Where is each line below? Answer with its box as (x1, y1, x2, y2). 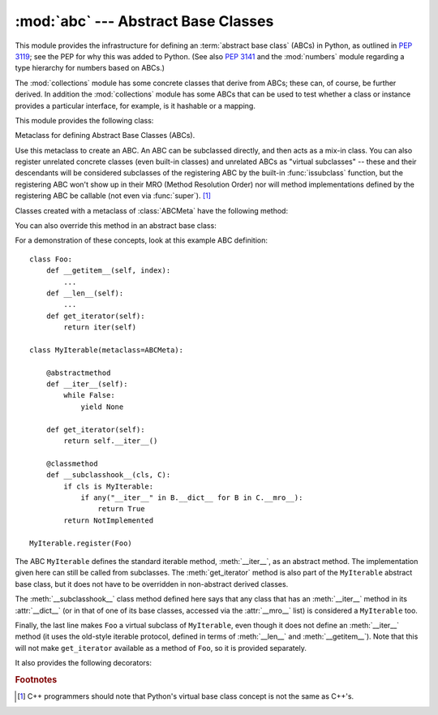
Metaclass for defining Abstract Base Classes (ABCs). (15, 131, 195, 140)
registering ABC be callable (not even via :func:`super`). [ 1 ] (15, 191, 211, 200)
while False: (63, 390, 115, 400)
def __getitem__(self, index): (45, 266, 171, 275)
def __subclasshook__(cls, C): (45, 471, 171, 480)
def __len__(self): (45, 288, 124, 298)
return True (97, 504, 145, 514)
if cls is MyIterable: (63, 481, 154, 491)
